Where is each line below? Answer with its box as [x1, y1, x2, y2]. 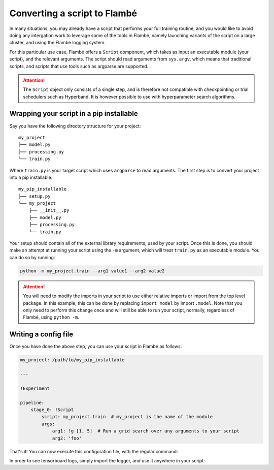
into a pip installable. [9, 174, 53, 180]
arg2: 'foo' [52, 435, 82, 441]
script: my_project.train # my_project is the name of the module [41, 414, 213, 420]
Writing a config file [9, 330, 74, 339]
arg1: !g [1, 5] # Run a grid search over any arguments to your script [52, 428, 239, 434]
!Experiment [20, 385, 50, 391]
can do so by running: [9, 254, 55, 260]
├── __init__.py [28, 207, 70, 213]
